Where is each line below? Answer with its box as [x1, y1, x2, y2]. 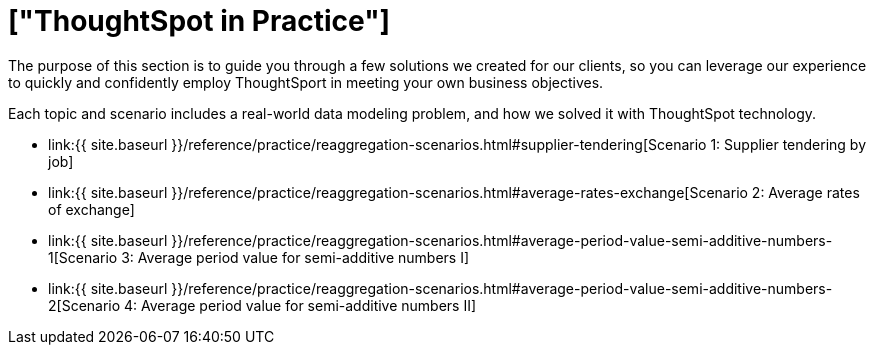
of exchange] [48, 200, 135, 218]
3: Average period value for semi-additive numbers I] [121, 248, 470, 266]
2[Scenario [48, 296, 121, 314]
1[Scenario [48, 248, 118, 266]
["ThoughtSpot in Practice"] [8, 4, 391, 38]
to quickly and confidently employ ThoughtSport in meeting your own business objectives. [8, 73, 604, 91]
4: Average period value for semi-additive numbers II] [124, 296, 477, 314]
